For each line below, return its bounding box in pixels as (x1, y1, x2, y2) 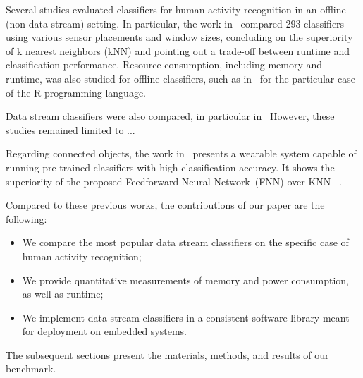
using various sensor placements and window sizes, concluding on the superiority (6, 30, 353, 44)
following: (6, 211, 47, 226)
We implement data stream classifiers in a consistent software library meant (22, 310, 350, 324)
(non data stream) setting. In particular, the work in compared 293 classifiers (6, 16, 345, 30)
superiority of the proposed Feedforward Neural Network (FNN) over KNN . (6, 173, 342, 188)
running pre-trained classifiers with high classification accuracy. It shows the (6, 159, 335, 174)
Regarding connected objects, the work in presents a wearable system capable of (6, 146, 357, 161)
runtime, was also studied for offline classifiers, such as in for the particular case (6, 71, 355, 85)
